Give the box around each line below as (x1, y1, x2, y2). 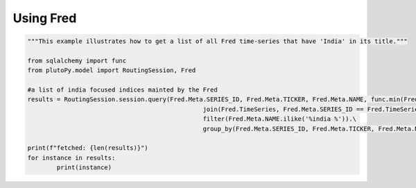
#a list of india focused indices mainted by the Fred (27, 86, 218, 94)
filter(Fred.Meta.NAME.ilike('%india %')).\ (202, 115, 357, 123)
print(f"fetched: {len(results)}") (27, 144, 148, 152)
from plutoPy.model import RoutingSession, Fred (27, 67, 196, 74)
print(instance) (56, 164, 112, 171)
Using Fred (12, 10, 77, 26)
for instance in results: (27, 153, 116, 162)
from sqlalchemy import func (27, 56, 127, 65)
